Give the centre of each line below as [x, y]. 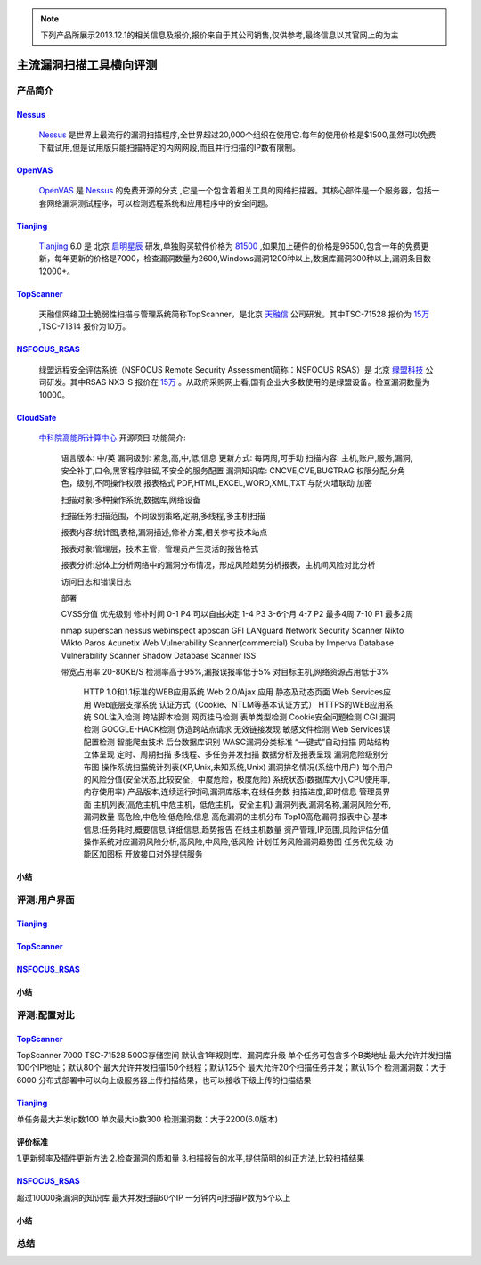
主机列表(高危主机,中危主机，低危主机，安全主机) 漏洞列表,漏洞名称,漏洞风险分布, [242, 804]
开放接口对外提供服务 [163, 854]
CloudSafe [37, 417]
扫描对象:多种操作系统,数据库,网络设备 [131, 499]
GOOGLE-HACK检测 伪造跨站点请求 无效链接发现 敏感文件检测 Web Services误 [246, 729]
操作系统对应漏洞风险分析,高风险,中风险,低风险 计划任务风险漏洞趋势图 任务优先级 [233, 842]
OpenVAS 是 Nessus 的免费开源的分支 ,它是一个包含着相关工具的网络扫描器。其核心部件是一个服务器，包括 [235, 191]
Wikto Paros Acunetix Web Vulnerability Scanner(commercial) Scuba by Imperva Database [228, 643]
